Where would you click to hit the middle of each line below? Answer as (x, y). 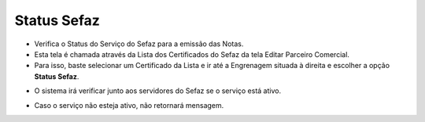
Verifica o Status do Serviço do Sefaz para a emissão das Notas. (139, 44)
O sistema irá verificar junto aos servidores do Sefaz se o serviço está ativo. (158, 91)
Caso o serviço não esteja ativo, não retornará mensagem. (129, 105)
